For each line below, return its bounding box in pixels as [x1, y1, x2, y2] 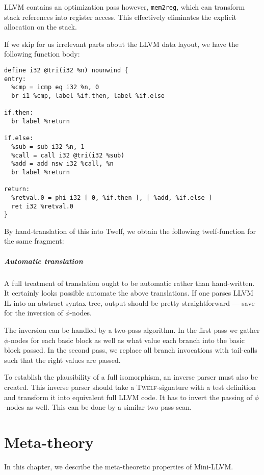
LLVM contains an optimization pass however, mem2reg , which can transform [4, 2, 245, 12]
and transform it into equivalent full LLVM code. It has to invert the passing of [4, 391, 252, 402]
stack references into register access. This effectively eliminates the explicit [4, 11, 236, 22]
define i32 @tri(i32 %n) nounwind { [4, 67, 128, 74]
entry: [4, 75, 26, 83]
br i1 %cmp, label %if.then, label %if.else [11, 92, 165, 99]
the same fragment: [4, 235, 64, 246]
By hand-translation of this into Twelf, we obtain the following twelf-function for [4, 225, 256, 236]
